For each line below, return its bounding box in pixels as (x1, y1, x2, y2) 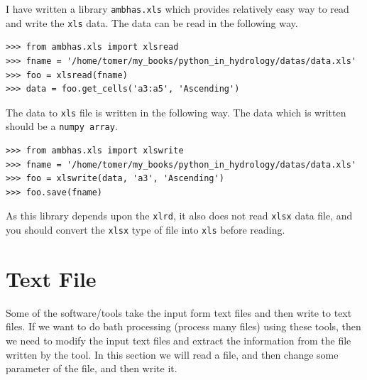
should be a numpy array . (6, 119, 118, 134)
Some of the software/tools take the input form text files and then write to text (6, 305, 352, 320)
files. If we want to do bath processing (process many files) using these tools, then (6, 319, 361, 334)
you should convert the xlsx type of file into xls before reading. (6, 222, 285, 237)
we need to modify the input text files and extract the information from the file (6, 333, 351, 347)
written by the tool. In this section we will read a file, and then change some (6, 347, 339, 362)
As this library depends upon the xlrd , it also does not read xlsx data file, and (6, 208, 353, 223)
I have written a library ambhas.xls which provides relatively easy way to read (6, 1, 349, 16)
